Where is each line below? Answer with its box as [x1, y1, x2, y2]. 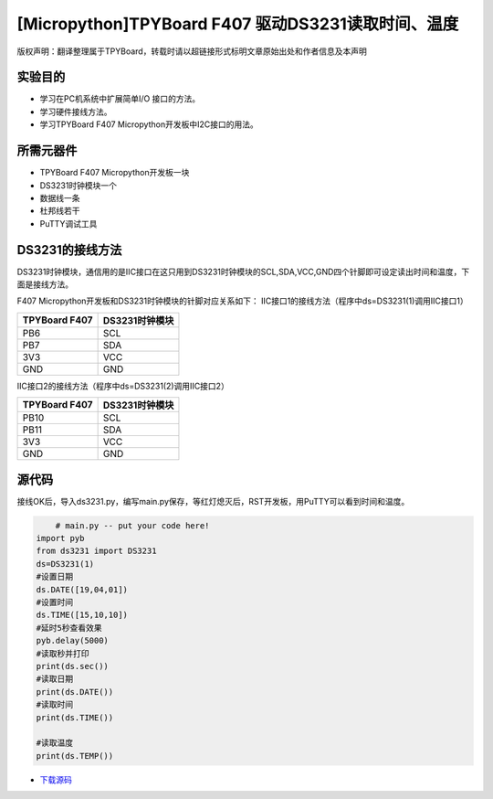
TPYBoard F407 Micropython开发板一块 [39, 167, 190, 178]
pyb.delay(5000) [36, 635, 110, 646]
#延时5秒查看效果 [36, 623, 102, 633]
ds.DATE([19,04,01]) [36, 584, 128, 594]
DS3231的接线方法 [16, 242, 122, 258]
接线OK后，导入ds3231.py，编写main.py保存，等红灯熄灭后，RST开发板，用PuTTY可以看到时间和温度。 [16, 495, 410, 506]
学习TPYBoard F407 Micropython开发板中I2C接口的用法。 [39, 119, 259, 130]
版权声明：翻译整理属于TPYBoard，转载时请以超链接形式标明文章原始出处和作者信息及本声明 [16, 46, 367, 57]
